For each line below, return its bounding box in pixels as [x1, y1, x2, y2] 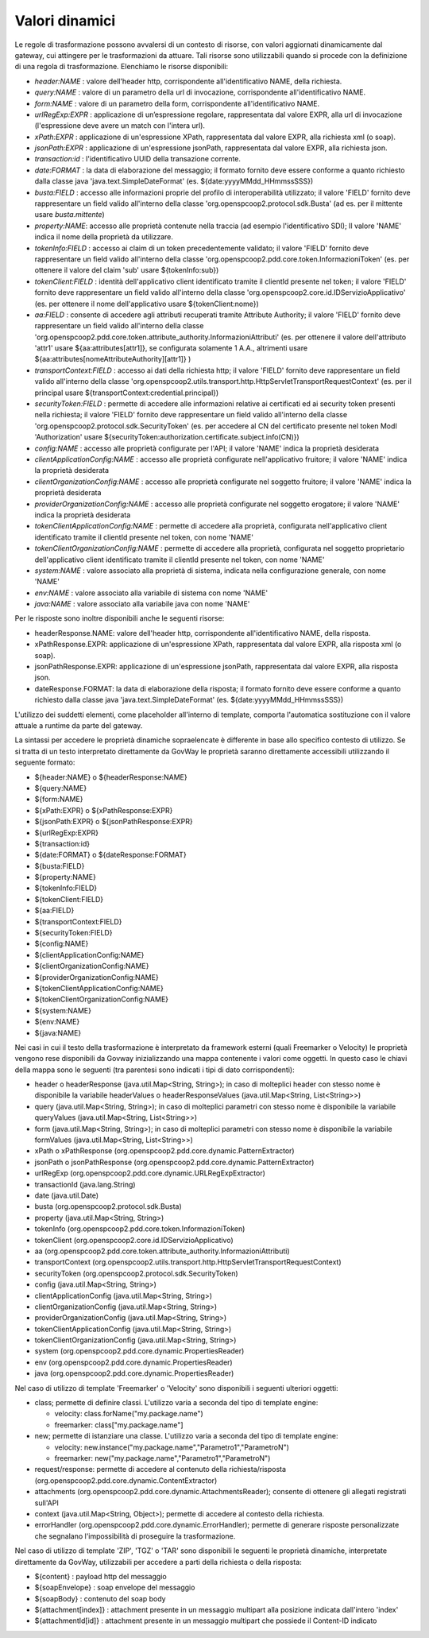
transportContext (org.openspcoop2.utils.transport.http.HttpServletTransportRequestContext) [34, 1257, 342, 1267]
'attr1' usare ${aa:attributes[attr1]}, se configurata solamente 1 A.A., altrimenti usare [34, 343, 308, 353]
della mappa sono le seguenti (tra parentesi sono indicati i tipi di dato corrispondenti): [14, 1065, 295, 1075]
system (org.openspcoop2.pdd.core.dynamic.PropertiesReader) [34, 1346, 245, 1356]
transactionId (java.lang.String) [34, 1179, 136, 1189]
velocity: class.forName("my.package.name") [54, 1409, 204, 1419]
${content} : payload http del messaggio [34, 1571, 167, 1581]
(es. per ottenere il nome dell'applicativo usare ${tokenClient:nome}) [34, 299, 260, 308]
